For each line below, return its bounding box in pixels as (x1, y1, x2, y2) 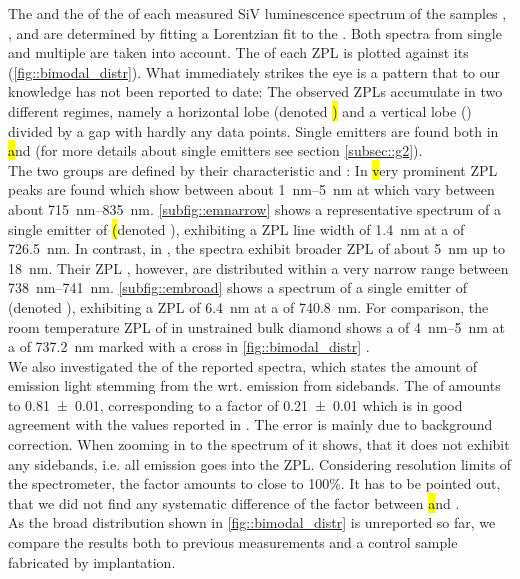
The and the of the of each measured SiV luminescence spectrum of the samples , (8, 3, 507, 23)
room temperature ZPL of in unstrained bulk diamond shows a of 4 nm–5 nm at (8, 316, 506, 337)
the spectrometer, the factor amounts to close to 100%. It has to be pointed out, (8, 473, 501, 494)
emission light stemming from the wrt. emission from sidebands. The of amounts (8, 375, 501, 396)
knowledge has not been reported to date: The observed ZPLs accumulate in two (8, 81, 503, 102)
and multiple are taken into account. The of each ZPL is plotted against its (8, 42, 469, 63)
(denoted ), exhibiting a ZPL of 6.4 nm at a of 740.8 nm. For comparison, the (8, 296, 489, 317)
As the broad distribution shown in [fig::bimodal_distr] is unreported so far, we (8, 512, 496, 533)
